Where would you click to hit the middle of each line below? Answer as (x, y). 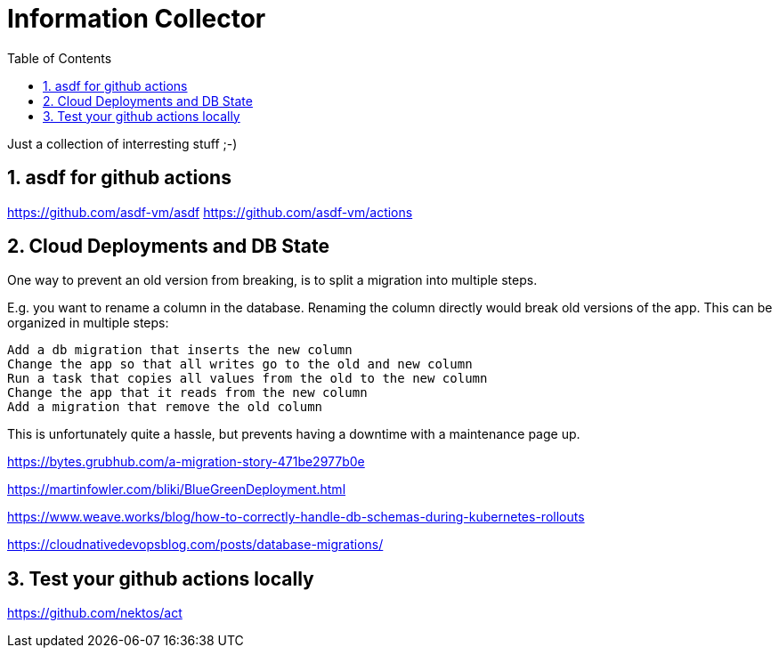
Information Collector (137, 19)
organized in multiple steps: (88, 323)
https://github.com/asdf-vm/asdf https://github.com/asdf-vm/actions (210, 212)
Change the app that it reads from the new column (187, 393)
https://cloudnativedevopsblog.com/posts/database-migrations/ (195, 545)
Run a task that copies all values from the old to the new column (247, 379)
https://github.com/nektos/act (95, 613)
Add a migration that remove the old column (165, 407)
